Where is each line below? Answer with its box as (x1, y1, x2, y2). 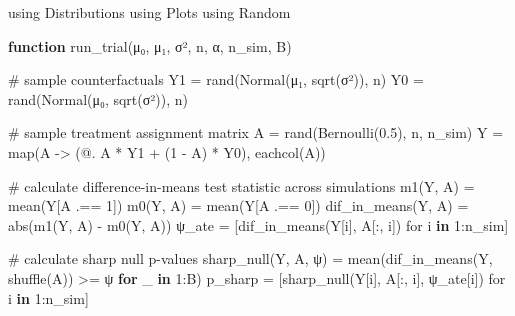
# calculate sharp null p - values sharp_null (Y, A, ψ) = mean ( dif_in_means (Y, (8, 248, 493, 269)
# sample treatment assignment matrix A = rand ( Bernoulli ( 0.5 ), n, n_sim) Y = (8, 122, 504, 143)
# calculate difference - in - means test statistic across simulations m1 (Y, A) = (8, 175, 475, 196)
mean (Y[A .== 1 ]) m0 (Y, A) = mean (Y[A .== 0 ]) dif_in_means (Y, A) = (8, 195, 469, 216)
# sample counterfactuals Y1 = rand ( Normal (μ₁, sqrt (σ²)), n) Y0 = (8, 69, 424, 90)
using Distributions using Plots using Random (8, 2, 291, 22)
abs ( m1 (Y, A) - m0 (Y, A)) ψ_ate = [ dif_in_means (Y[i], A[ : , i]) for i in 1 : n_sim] (8, 214, 509, 235)
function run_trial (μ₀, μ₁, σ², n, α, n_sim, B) (8, 35, 292, 56)
